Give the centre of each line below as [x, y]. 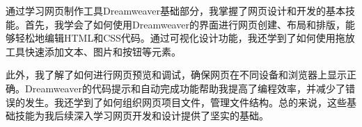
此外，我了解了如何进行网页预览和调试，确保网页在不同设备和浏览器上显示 [176, 75]
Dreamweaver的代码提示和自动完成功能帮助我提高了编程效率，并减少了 [185, 88]
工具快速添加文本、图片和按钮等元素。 [93, 51]
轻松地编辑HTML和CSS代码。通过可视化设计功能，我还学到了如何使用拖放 [185, 38]
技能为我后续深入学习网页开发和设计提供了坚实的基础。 [142, 116]
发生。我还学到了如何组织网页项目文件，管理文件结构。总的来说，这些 [186, 102]
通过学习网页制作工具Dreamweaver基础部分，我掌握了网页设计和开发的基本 [175, 10]
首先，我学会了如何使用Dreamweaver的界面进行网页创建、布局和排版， [185, 24]
